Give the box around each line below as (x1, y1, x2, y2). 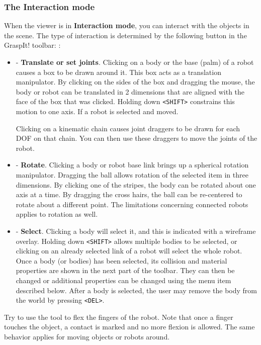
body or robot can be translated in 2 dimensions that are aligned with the (16, 86, 245, 97)
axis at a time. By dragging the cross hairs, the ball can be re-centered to (16, 189, 242, 200)
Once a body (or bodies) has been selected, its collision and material (16, 255, 227, 266)
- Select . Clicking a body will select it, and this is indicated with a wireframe (16, 225, 256, 236)
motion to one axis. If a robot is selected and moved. (16, 106, 179, 117)
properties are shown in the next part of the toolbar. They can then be (16, 265, 235, 276)
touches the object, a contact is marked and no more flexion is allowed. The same (4, 321, 255, 332)
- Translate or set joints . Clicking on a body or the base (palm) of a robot (16, 57, 254, 67)
